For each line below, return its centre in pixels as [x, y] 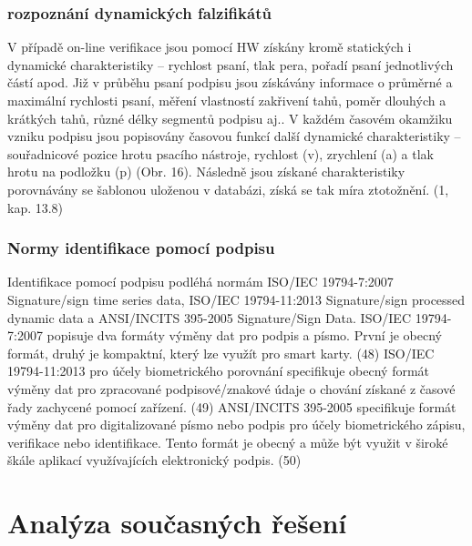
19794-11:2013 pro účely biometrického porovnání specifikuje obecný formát [219, 371]
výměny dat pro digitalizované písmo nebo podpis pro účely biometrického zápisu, [236, 425]
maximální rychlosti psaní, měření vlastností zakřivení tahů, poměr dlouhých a [227, 100]
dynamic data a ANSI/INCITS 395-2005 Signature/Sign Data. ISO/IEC [210, 317]
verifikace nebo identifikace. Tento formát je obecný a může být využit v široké [228, 442]
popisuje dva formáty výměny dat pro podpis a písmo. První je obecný [244, 335]
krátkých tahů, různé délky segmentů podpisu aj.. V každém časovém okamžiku [230, 118]
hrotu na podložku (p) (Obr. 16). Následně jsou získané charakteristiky [206, 172]
